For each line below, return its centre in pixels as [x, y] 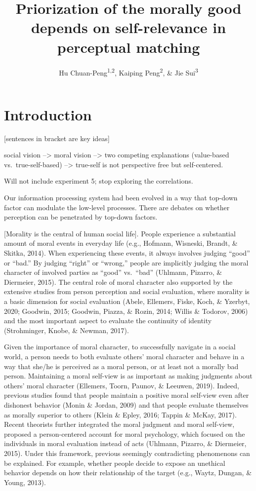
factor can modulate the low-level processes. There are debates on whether [117, 207]
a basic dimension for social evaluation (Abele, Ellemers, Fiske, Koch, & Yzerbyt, [127, 301]
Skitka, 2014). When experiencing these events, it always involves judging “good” [127, 253]
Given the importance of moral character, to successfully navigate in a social [120, 347]
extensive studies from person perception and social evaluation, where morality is [127, 291]
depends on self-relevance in [128, 27]
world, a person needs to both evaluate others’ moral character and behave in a [124, 356]
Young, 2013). [25, 482]
